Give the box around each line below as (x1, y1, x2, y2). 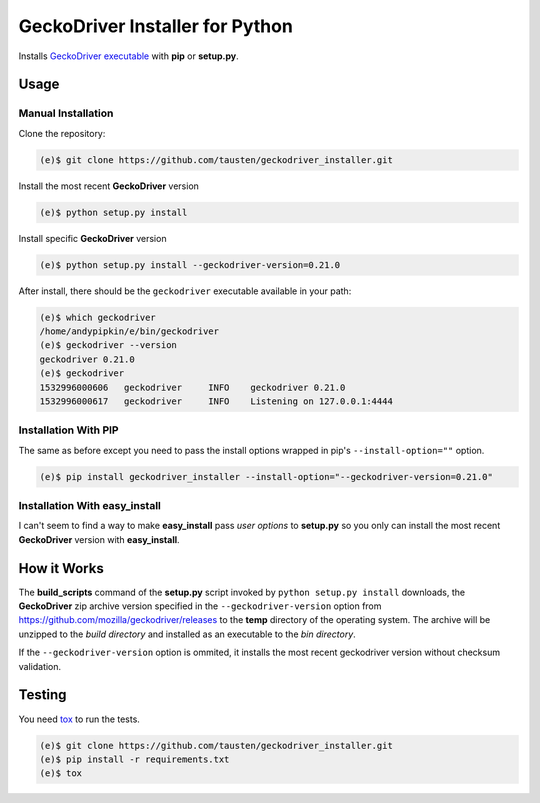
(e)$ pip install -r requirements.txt (39, 753, 230, 765)
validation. (18, 660, 62, 672)
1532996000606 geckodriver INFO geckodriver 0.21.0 (39, 381, 346, 393)
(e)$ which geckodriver (39, 311, 157, 323)
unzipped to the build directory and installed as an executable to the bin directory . (18, 628, 357, 640)
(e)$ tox (39, 768, 83, 779)
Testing (18, 686, 67, 704)
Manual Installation (18, 106, 114, 120)
